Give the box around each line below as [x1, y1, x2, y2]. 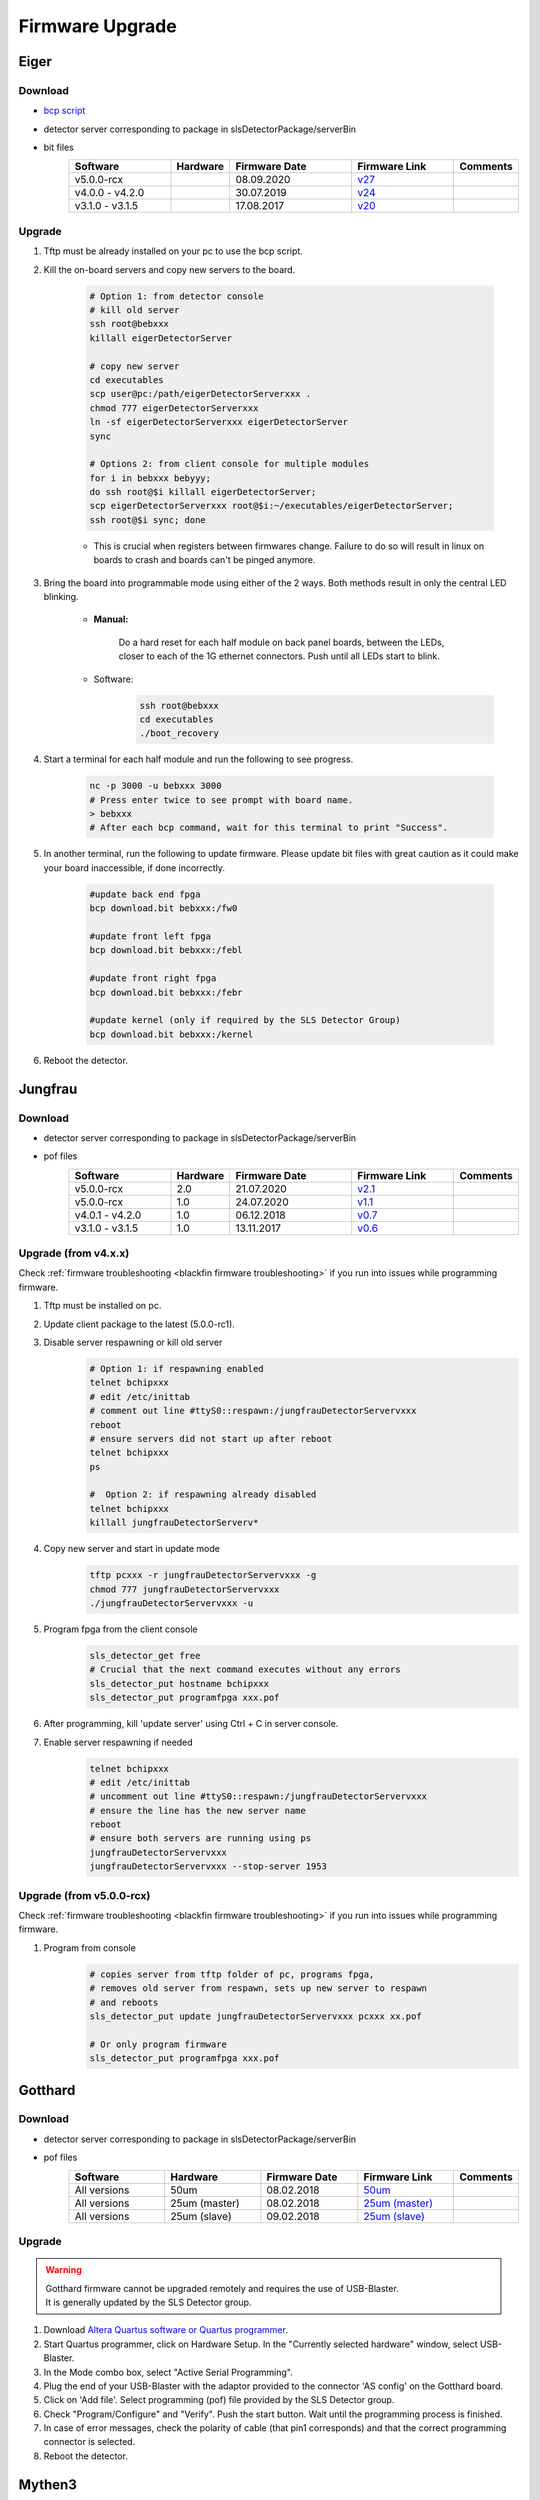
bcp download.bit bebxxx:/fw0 [89, 903, 238, 914]
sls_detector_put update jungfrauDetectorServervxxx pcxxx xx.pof [89, 2010, 422, 2022]
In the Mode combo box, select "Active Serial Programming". [43, 2366, 294, 2378]
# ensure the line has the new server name [89, 1805, 307, 1816]
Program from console [43, 1941, 137, 1954]
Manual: [93, 613, 129, 625]
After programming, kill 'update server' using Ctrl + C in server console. [43, 1718, 339, 1730]
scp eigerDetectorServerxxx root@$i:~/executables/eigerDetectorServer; [89, 500, 454, 512]
